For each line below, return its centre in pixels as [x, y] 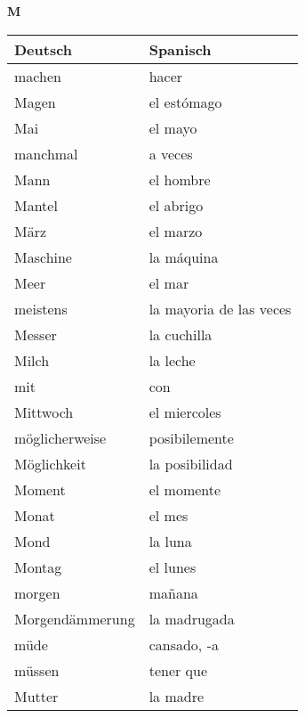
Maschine [43, 257]
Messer [36, 334]
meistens [41, 308]
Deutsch [44, 49]
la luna [170, 541]
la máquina [184, 257]
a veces [171, 153]
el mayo [173, 127]
